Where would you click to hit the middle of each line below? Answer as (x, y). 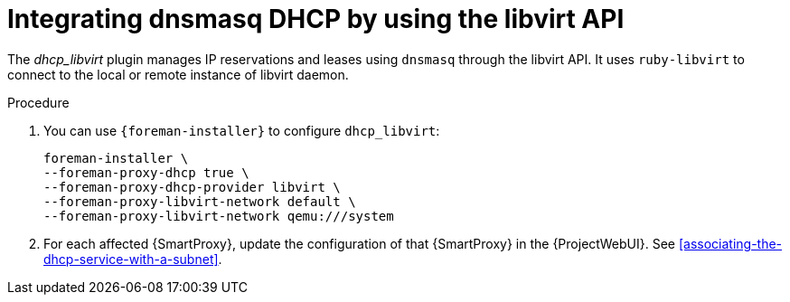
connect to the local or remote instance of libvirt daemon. (178, 74)
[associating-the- (730, 243)
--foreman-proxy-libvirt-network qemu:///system (219, 216)
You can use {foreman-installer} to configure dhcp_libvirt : (242, 130)
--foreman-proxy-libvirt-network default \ (200, 201)
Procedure (38, 102)
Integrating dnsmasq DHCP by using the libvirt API (316, 19)
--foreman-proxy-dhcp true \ (146, 172)
